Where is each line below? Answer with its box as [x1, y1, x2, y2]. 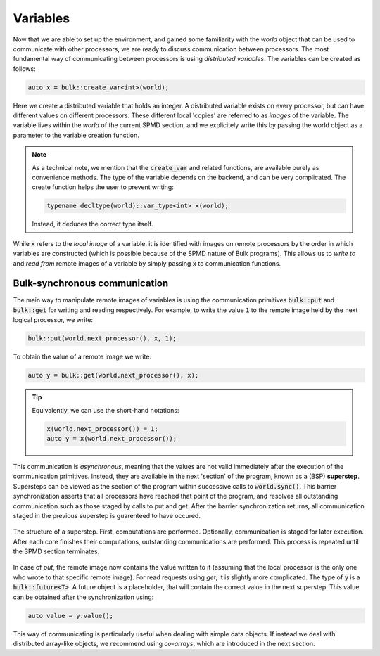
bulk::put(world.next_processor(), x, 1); [27, 335, 177, 342]
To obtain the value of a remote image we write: [13, 352, 151, 361]
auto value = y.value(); [27, 612, 114, 619]
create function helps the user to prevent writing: [32, 183, 174, 191]
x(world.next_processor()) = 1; [46, 425, 158, 432]
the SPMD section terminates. [13, 547, 100, 555]
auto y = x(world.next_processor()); [46, 435, 177, 442]
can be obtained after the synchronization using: [13, 593, 154, 601]
